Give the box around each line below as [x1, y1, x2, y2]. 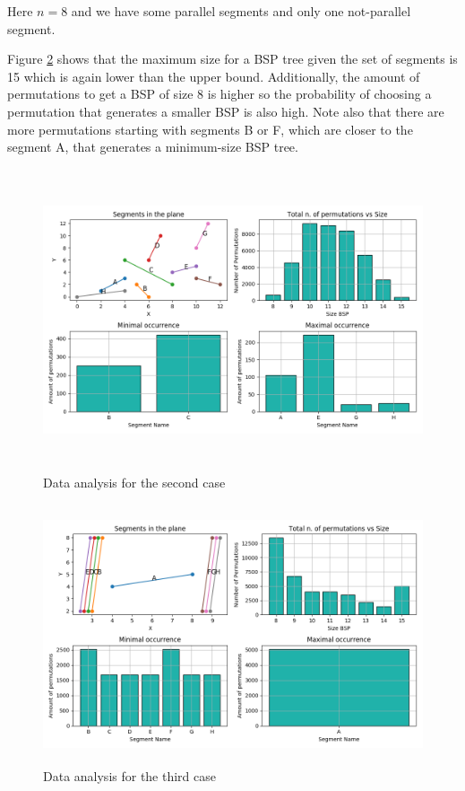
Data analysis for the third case [43, 766, 217, 785]
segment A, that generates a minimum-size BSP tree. [7, 137, 298, 156]
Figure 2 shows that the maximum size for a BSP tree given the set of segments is [7, 49, 458, 68]
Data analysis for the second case [43, 473, 226, 492]
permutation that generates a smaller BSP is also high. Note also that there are [7, 101, 444, 120]
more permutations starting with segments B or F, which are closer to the [7, 119, 413, 138]
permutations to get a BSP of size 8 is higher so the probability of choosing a [7, 84, 432, 103]
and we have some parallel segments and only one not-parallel [71, 2, 411, 20]
